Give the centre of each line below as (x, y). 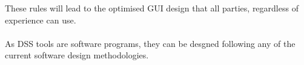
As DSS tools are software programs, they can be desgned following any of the (150, 43)
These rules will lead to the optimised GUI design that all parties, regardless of (152, 8)
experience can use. (41, 20)
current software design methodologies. (77, 55)
